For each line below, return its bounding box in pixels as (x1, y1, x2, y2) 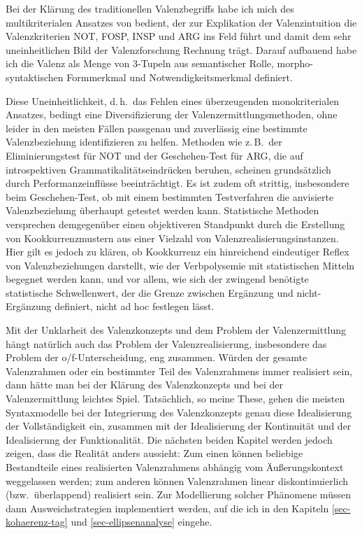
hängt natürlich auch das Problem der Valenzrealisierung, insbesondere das (6, 336, 327, 351)
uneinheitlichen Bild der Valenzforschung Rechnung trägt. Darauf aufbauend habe (6, 42, 357, 57)
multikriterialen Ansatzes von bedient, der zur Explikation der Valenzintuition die (6, 15, 357, 29)
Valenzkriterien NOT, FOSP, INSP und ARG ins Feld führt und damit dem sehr (6, 29, 352, 43)
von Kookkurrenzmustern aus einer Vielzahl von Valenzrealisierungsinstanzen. (6, 230, 339, 245)
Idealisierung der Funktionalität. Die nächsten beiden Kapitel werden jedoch (6, 432, 333, 447)
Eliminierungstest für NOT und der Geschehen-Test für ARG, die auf (6, 148, 303, 162)
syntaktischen (6, 69, 64, 84)
